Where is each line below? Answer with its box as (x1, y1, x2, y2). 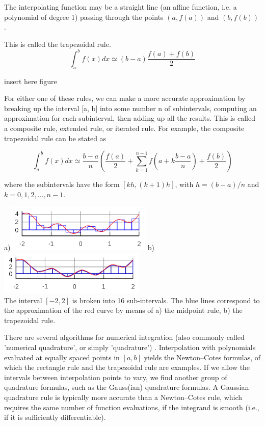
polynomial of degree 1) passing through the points (4, 11, 164, 22)
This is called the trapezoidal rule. (4, 38, 111, 49)
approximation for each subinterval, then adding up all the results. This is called (4, 113, 255, 123)
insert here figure (4, 75, 57, 86)
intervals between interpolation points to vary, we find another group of (4, 371, 227, 382)
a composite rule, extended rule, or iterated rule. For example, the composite (4, 123, 245, 134)
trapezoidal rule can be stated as (4, 132, 107, 143)
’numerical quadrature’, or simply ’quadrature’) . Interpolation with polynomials (4, 341, 256, 352)
